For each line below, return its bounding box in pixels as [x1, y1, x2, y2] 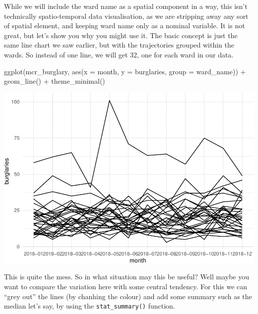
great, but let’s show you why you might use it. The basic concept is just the [4, 30, 238, 40]
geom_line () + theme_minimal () [4, 76, 105, 86]
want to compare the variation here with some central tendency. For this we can [4, 281, 248, 291]
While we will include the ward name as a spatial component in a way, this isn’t [4, 1, 248, 11]
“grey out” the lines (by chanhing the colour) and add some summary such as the [4, 291, 252, 301]
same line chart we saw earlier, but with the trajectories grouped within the [4, 40, 235, 50]
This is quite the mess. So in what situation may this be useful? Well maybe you [4, 271, 250, 282]
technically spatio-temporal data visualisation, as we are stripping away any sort [4, 10, 249, 21]
